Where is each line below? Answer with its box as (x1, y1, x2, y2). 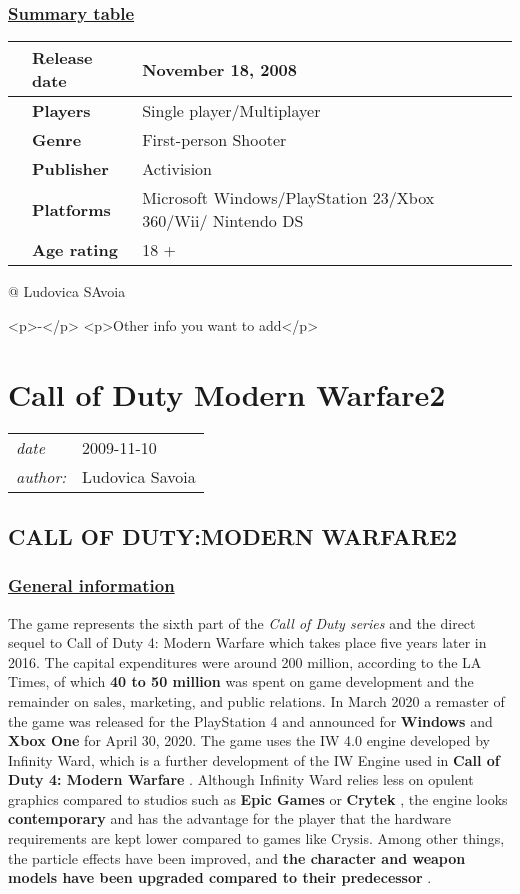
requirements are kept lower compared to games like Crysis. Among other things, (8, 828, 505, 849)
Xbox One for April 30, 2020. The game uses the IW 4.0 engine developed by (8, 730, 490, 751)
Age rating (32, 238, 118, 262)
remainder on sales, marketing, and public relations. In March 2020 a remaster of (8, 690, 505, 711)
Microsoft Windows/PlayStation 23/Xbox (142, 186, 435, 210)
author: (16, 464, 67, 488)
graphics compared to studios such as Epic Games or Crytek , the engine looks (8, 788, 508, 809)
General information (8, 573, 175, 598)
